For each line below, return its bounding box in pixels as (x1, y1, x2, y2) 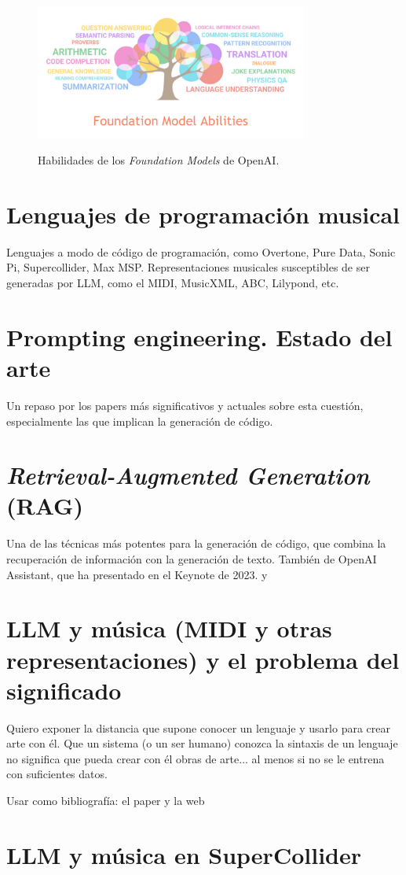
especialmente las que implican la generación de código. (6, 412, 273, 429)
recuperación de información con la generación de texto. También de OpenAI (6, 551, 377, 567)
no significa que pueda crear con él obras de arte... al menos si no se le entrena (6, 750, 385, 766)
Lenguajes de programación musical (6, 198, 401, 230)
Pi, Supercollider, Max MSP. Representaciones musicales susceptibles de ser (6, 259, 370, 275)
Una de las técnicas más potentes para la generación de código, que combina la (6, 535, 386, 552)
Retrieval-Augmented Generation (6, 459, 370, 492)
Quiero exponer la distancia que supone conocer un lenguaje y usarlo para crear (6, 719, 390, 736)
